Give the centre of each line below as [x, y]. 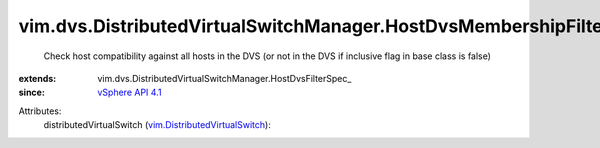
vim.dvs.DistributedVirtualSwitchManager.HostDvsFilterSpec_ [224, 78]
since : [31, 92]
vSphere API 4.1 [129, 92]
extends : [37, 78]
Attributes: [40, 111]
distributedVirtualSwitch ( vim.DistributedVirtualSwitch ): [157, 125]
